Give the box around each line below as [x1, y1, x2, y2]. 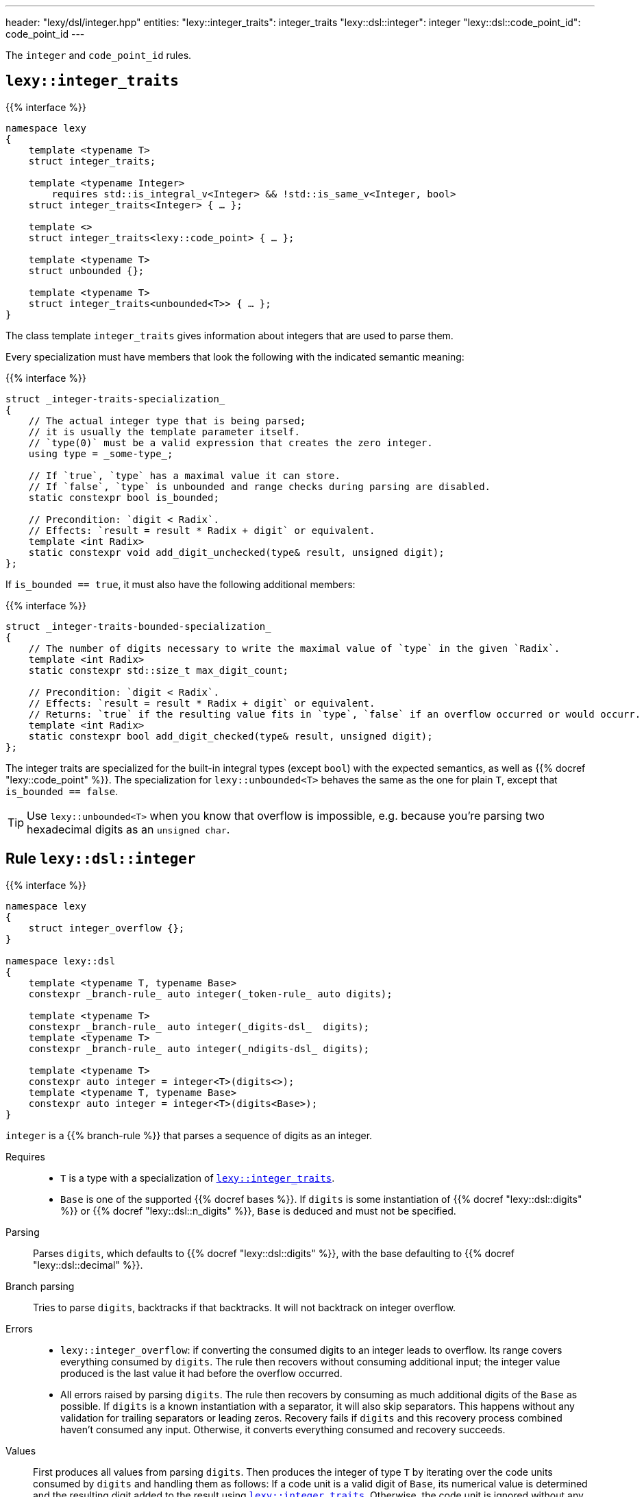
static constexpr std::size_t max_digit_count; [28, 664, 289, 676]
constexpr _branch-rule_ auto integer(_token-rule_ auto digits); [28, 988, 393, 999]
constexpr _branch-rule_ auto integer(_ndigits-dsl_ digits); [28, 1043, 370, 1054]
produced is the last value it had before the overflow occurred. [60, 1367, 343, 1379]
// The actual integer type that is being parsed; [28, 415, 306, 426]
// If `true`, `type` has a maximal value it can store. [28, 470, 340, 481]
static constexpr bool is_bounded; [28, 491, 219, 503]
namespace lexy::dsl [5, 955, 116, 966]
